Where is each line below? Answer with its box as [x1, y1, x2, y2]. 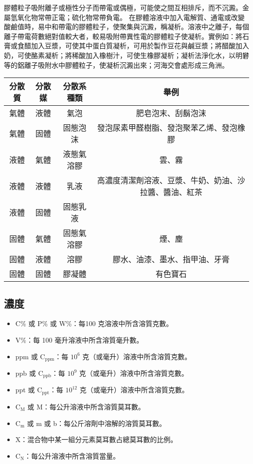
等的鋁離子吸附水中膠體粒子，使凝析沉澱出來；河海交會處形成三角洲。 [4, 59, 229, 70]
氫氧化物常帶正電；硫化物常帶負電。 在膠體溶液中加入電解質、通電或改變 [10, 12, 245, 22]
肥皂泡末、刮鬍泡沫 [136, 107, 206, 119]
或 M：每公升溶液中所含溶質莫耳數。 [27, 401, 145, 411]
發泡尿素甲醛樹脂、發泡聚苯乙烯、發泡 [97, 122, 237, 134]
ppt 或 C [15, 385, 42, 395]
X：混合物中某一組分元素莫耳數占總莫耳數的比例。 [15, 434, 178, 445]
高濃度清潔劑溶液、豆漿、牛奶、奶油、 [97, 174, 237, 186]
